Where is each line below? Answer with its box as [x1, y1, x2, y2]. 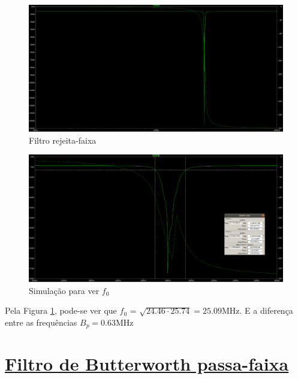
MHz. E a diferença [222, 304, 293, 317]
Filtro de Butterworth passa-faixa [5, 351, 289, 376]
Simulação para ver [29, 284, 100, 296]
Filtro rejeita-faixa [29, 134, 97, 146]
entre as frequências [5, 316, 77, 328]
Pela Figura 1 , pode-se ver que [5, 304, 117, 317]
